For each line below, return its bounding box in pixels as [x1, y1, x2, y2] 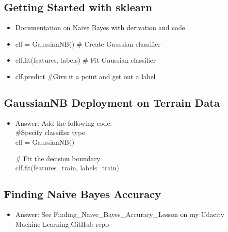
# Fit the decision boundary [15, 153, 100, 163]
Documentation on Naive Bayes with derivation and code [15, 22, 185, 33]
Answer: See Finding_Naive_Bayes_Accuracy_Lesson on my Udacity [15, 209, 225, 219]
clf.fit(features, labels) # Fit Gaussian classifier [15, 55, 156, 65]
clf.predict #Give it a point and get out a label [15, 71, 156, 81]
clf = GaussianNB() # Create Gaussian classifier [15, 38, 161, 49]
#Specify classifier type [15, 127, 85, 137]
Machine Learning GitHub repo [15, 218, 109, 229]
